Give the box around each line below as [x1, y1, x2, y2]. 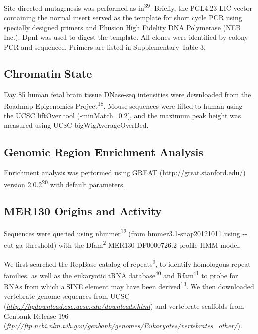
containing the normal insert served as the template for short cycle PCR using [4, 12, 242, 23]
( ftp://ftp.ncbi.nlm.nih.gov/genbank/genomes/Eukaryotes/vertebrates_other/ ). [4, 320, 242, 331]
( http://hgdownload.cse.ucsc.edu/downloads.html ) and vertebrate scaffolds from [4, 300, 244, 311]
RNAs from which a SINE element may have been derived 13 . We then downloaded [4, 280, 254, 291]
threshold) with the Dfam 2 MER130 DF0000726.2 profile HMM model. [25, 238, 241, 250]
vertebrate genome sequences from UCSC [4, 291, 129, 301]
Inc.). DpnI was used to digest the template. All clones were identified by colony [4, 32, 248, 42]
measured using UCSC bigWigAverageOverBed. [4, 120, 149, 130]
